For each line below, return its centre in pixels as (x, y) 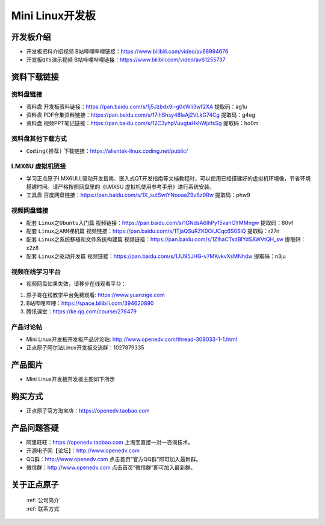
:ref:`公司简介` (44, 500)
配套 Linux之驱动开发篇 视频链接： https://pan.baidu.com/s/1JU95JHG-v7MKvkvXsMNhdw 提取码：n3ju (156, 256)
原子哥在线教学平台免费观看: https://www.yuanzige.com (95, 295)
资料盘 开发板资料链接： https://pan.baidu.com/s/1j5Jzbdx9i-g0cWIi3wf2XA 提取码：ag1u (137, 106)
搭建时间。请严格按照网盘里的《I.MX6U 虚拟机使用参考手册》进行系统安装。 (120, 187)
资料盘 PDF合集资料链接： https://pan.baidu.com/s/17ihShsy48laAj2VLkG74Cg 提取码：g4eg (141, 115)
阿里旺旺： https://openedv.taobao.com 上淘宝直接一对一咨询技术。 (110, 442)
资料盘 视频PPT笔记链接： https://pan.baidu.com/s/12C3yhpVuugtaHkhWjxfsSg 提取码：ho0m (142, 123)
